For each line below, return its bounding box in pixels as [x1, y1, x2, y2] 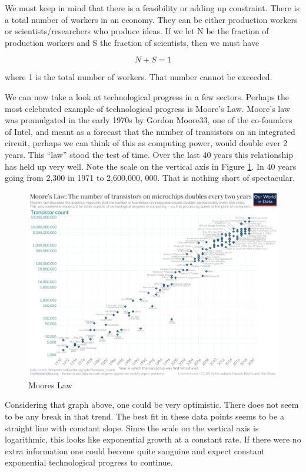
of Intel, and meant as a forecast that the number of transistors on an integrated [5, 125, 295, 137]
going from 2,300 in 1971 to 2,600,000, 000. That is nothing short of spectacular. [5, 171, 295, 184]
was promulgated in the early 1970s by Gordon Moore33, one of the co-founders [5, 114, 292, 126]
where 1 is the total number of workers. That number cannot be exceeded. [5, 71, 272, 83]
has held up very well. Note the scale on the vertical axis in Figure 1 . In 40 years [5, 160, 297, 172]
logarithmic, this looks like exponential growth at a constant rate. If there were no [5, 433, 301, 445]
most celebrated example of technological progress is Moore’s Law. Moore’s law [5, 102, 290, 114]
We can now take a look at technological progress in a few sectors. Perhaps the [5, 90, 289, 103]
